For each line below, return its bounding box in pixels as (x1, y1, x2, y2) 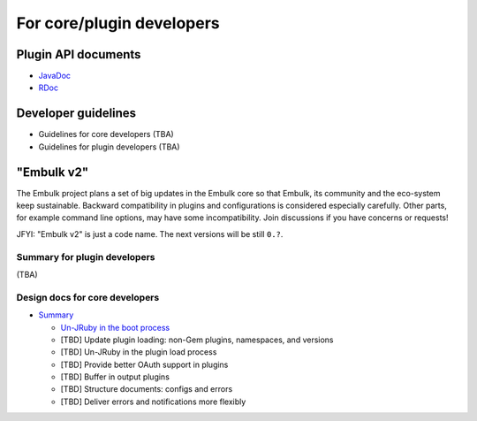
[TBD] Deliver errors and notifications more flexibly (60, 396, 246, 407)
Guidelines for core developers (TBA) (38, 129, 174, 140)
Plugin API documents (16, 47, 141, 62)
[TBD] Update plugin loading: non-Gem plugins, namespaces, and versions (60, 334, 334, 345)
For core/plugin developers (16, 13, 220, 33)
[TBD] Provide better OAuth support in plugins (60, 359, 229, 370)
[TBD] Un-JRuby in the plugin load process (60, 347, 217, 357)
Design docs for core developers (16, 291, 160, 303)
